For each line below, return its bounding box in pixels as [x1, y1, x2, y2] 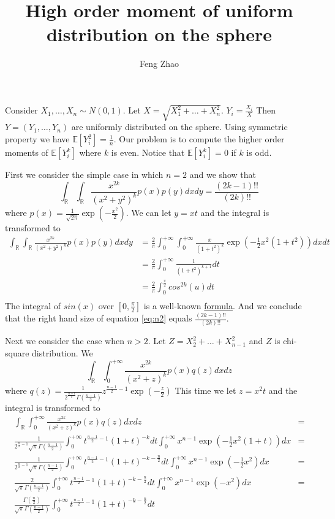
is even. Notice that [111, 146, 185, 159]
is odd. [246, 146, 272, 159]
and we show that [189, 168, 256, 181]
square [5, 346, 29, 359]
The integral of [5, 299, 61, 312]
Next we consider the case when [5, 334, 124, 347]
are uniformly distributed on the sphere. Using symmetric [71, 120, 288, 133]
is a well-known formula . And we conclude [143, 299, 302, 312]
